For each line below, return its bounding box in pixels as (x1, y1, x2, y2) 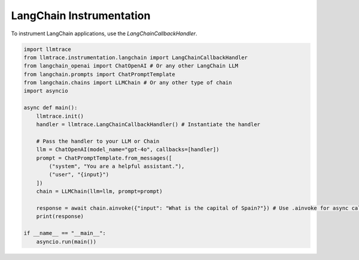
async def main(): (23, 105, 78, 111)
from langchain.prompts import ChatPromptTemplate (23, 71, 176, 78)
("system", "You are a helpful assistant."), (48, 163, 185, 170)
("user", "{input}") (48, 171, 109, 178)
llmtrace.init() (36, 112, 84, 120)
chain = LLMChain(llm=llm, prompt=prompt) (36, 188, 163, 195)
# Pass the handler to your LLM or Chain (36, 137, 160, 145)
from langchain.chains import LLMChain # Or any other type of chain (23, 79, 232, 86)
